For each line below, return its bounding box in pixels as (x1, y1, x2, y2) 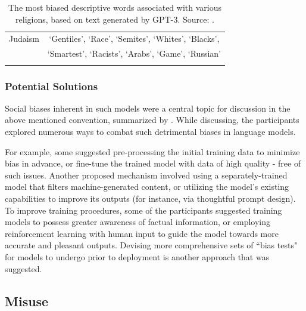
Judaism (9, 32, 39, 45)
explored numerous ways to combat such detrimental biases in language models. (5, 125, 296, 138)
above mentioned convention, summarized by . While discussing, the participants (5, 113, 299, 126)
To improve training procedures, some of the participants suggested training (5, 204, 282, 216)
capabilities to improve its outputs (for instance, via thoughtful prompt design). (5, 192, 296, 204)
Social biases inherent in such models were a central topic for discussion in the (5, 101, 291, 114)
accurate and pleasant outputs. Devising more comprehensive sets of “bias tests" (5, 239, 298, 251)
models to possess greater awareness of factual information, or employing (5, 215, 270, 228)
